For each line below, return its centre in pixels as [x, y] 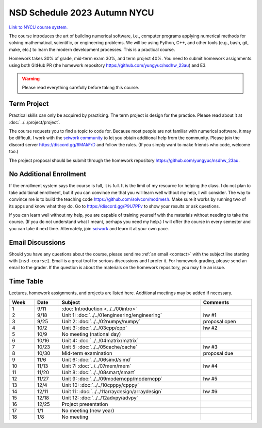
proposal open [220, 321]
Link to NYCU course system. [38, 27]
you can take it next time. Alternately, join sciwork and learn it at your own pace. [89, 228]
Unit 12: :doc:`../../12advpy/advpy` [100, 397]
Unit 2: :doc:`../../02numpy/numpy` [101, 321]
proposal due [218, 353]
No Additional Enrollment [48, 174]
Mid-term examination [87, 353]
